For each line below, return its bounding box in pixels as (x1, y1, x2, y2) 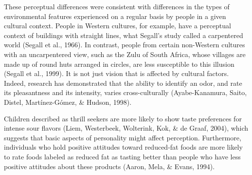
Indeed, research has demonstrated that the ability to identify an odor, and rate (4, 78, 242, 88)
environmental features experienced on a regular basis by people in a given (4, 11, 226, 21)
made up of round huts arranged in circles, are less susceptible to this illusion (4, 58, 234, 69)
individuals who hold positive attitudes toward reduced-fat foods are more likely (4, 142, 243, 152)
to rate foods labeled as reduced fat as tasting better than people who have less (4, 151, 241, 161)
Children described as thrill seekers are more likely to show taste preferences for (4, 113, 242, 123)
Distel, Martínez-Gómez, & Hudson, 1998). (4, 97, 132, 107)
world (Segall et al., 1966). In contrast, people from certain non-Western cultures (4, 39, 245, 50)
